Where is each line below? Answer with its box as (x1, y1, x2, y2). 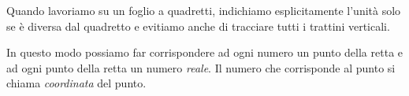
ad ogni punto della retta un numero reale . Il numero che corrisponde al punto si (6, 59, 396, 76)
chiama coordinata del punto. (6, 75, 147, 91)
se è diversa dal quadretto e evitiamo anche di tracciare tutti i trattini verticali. (6, 17, 390, 34)
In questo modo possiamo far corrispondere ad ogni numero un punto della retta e (6, 44, 403, 61)
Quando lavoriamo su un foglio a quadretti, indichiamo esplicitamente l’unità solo (6, 2, 401, 18)
